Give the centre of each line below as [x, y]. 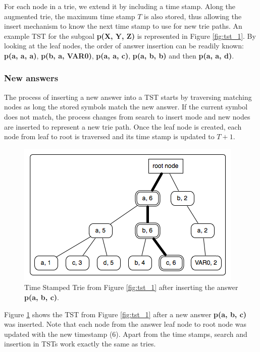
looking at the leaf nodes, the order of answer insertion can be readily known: [124, 46]
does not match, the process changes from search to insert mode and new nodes [127, 116]
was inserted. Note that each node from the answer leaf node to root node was [125, 324]
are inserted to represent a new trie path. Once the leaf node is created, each [123, 126]
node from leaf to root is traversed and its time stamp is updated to [109, 136]
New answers [31, 78]
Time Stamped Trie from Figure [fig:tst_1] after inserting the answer [131, 287]
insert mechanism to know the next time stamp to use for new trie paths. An [123, 26]
